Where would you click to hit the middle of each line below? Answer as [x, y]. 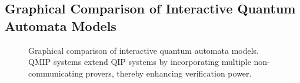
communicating [56, 73]
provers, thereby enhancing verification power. [169, 73]
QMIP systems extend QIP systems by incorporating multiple [140, 62]
